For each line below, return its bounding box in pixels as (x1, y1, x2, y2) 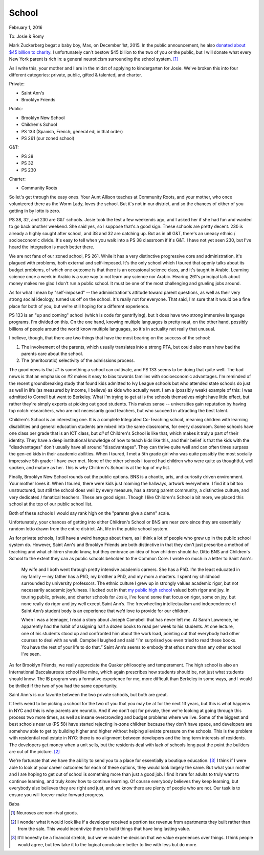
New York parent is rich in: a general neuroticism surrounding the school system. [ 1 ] (9, 56, 178, 62)
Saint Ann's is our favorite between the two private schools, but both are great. (9, 691, 168, 697)
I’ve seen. (21, 651, 41, 657)
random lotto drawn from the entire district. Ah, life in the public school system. (9, 526, 169, 532)
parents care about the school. (21, 351, 83, 356)
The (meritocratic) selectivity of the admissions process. (21, 357, 135, 363)
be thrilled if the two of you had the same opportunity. (9, 683, 118, 689)
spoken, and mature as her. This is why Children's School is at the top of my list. (9, 465, 171, 471)
